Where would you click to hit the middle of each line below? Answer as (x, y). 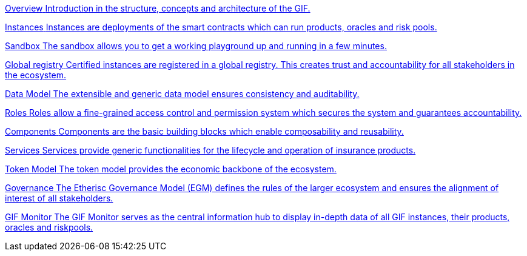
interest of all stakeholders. (59, 198)
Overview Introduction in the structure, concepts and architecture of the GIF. (158, 8)
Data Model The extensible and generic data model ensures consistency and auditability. (182, 94)
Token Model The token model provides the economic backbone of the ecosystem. (171, 169)
